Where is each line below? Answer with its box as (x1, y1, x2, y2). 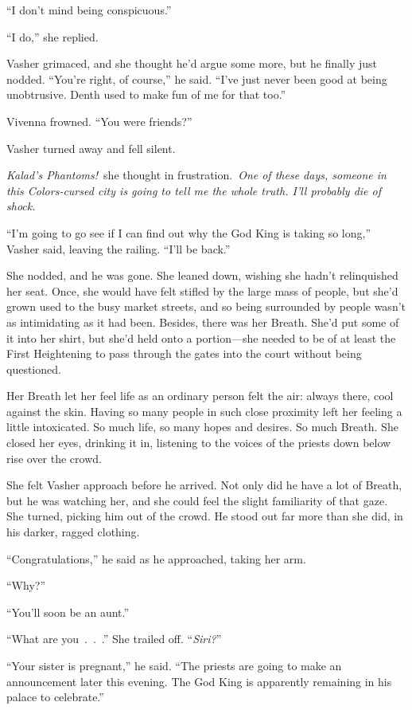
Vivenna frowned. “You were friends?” (6, 112, 192, 129)
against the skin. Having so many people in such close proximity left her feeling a (6, 402, 402, 419)
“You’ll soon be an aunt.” (6, 603, 130, 620)
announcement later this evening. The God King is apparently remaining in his (6, 673, 392, 689)
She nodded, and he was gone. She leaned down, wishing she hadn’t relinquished (6, 267, 398, 284)
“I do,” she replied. (6, 28, 99, 45)
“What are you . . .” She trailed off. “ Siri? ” (6, 630, 222, 647)
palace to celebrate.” (6, 688, 104, 705)
